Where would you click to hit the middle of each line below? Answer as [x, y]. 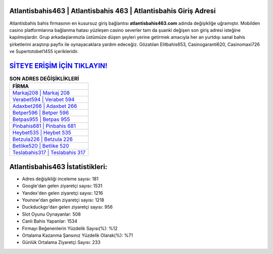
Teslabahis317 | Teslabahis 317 [49, 153]
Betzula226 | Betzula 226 [42, 139]
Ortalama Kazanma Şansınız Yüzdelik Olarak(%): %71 [78, 235]
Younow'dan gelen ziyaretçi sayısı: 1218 [63, 200]
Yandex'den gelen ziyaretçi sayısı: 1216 [62, 193]
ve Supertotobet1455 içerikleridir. [44, 52]
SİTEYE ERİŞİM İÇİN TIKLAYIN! [58, 66]
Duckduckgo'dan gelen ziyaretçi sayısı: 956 [67, 207]
